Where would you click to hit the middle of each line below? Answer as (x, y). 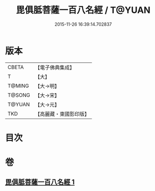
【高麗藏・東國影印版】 (62, 114)
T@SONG (19, 95)
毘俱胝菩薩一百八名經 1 (40, 182)
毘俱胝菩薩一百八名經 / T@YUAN (83, 10)
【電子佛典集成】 (55, 67)
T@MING (18, 86)
